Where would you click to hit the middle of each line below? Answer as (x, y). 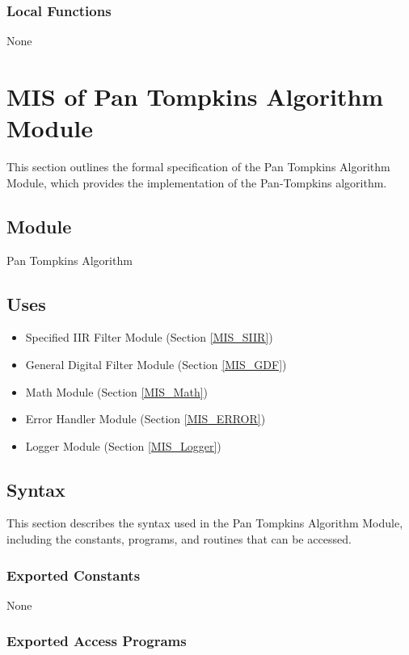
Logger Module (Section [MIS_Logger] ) (123, 445)
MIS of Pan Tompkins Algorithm (195, 96)
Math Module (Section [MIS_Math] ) (117, 391)
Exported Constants (74, 575)
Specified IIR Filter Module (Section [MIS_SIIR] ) (149, 337)
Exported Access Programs (97, 641)
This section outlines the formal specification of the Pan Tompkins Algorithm (198, 167)
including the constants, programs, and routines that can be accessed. (179, 539)
